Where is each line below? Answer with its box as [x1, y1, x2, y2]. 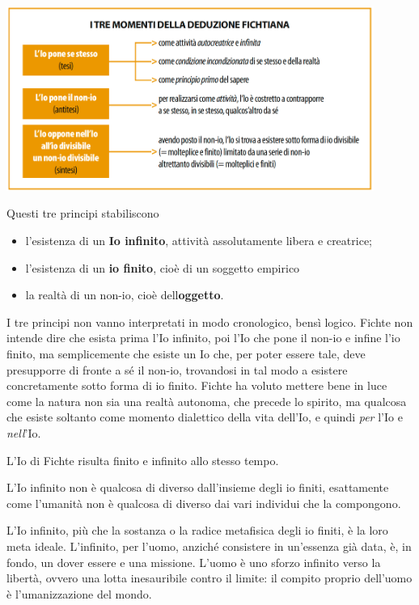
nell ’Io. [6, 424, 41, 441]
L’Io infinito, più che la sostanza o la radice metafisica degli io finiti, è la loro [6, 522, 388, 539]
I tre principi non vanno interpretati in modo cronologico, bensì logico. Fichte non [6, 313, 413, 330]
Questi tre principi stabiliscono [6, 205, 159, 222]
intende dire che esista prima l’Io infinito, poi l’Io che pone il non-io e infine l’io [6, 329, 400, 346]
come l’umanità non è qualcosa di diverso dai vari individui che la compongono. [6, 494, 401, 511]
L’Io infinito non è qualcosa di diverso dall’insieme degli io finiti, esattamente [6, 479, 389, 496]
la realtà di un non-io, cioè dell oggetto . [25, 286, 224, 303]
